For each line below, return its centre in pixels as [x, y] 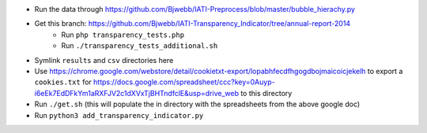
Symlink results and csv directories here [104, 60]
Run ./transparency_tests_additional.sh [140, 46]
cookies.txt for [63, 82]
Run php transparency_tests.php [123, 35]
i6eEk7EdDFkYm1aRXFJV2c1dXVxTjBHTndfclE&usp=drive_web [136, 93]
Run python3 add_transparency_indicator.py [119, 115]
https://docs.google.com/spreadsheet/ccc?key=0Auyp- [185, 82]
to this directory [266, 93]
